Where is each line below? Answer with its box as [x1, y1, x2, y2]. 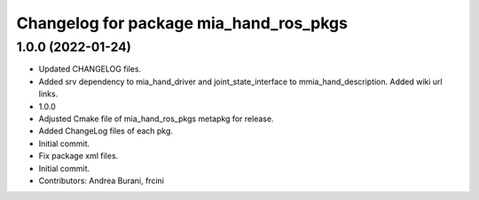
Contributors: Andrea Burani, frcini [38, 175, 164, 186]
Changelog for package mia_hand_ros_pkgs [16, 13, 348, 33]
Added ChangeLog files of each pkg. [38, 126, 173, 136]
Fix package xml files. [38, 150, 119, 161]
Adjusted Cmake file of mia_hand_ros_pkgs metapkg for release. [38, 113, 274, 124]
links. [38, 88, 59, 99]
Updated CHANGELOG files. [38, 64, 142, 74]
